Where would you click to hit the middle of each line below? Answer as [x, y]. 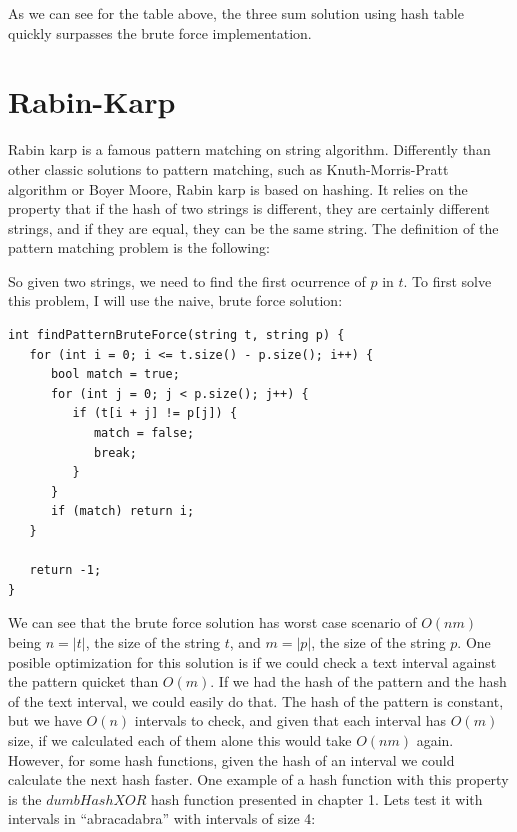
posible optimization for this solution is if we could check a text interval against [252, 661]
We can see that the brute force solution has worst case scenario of [212, 622]
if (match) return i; [122, 511]
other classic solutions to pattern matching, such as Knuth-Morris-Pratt [228, 168]
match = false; [144, 433]
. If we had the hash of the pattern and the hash [358, 681]
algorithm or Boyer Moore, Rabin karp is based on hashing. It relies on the [238, 188]
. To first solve [447, 280]
